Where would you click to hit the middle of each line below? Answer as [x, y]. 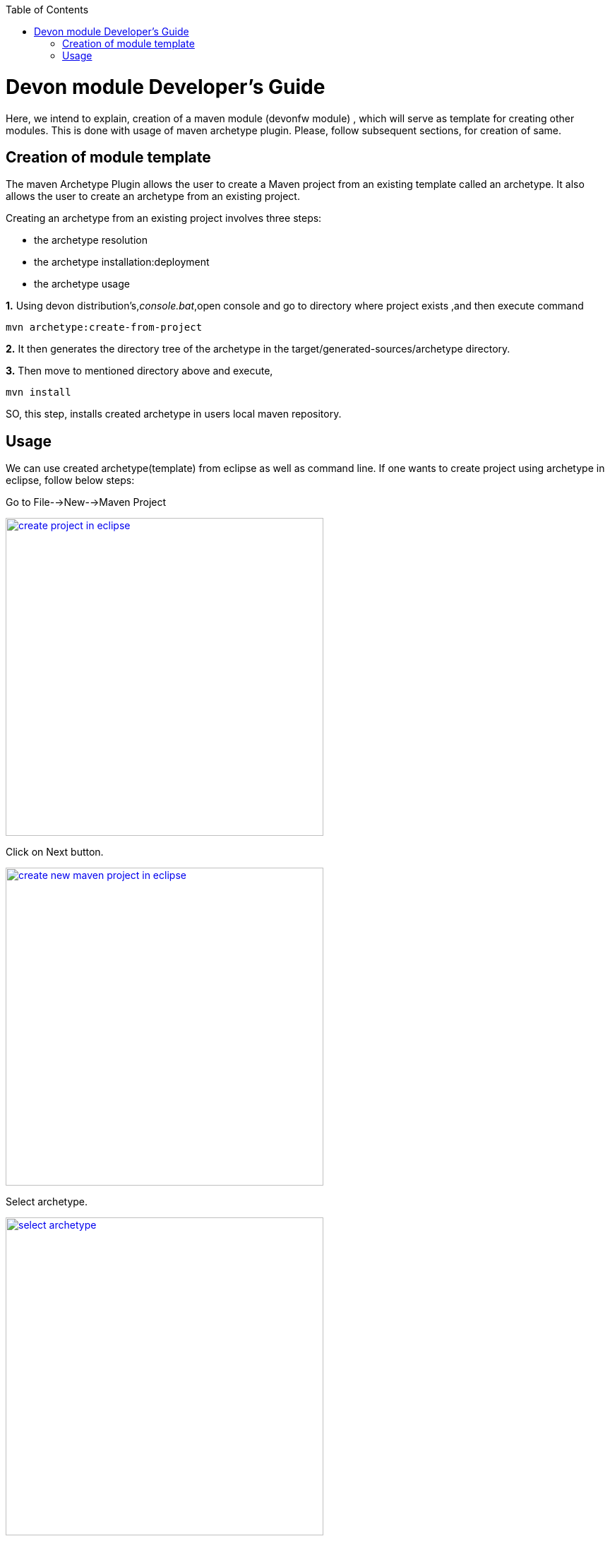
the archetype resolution [91, 240]
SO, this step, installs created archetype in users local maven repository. [174, 414]
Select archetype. [47, 1202]
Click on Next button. [55, 852]
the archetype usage [82, 284]
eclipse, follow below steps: [70, 480]
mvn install [38, 392]
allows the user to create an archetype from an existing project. [153, 196]
